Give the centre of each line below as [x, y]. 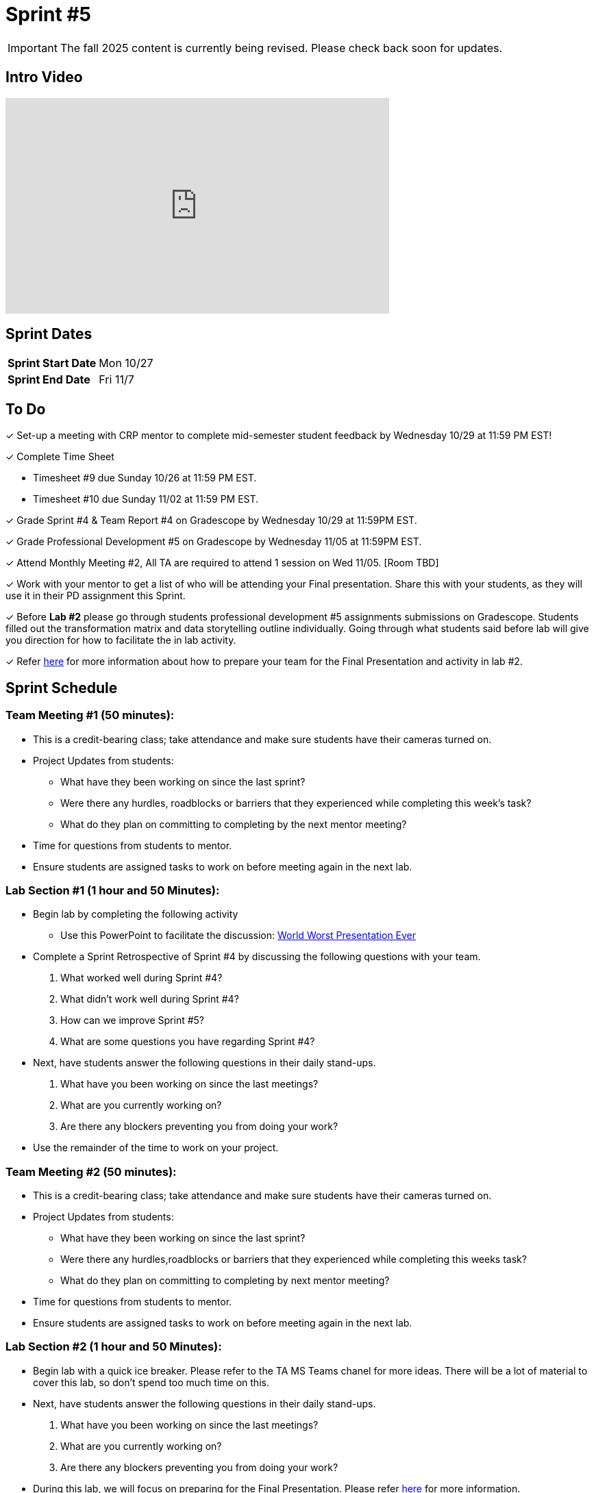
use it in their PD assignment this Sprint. [96, 596]
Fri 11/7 [116, 380]
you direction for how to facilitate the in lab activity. [121, 640]
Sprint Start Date [52, 363]
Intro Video [44, 77]
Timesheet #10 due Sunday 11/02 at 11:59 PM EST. [146, 499]
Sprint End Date [49, 380]
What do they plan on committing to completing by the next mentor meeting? [234, 824]
